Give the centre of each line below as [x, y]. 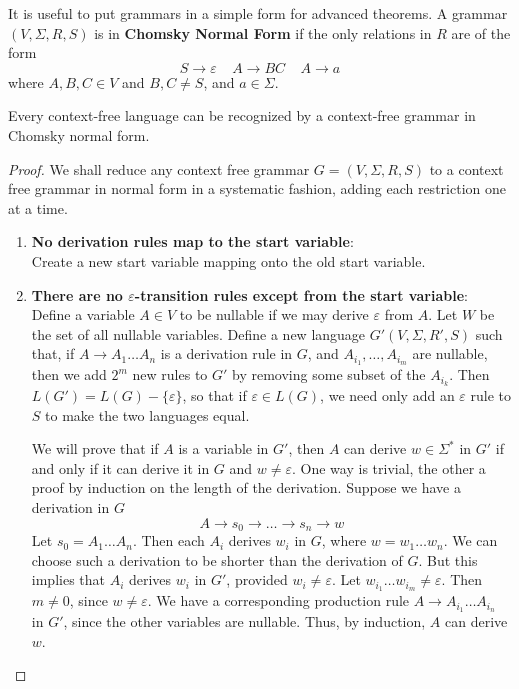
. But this [448, 559]
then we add [69, 374]
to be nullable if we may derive [274, 314]
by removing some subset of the [329, 374]
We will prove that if [95, 448]
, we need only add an [387, 395]
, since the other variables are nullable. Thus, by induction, [244, 620]
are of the [481, 32]
